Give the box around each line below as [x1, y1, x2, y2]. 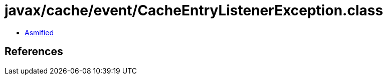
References [5, 45, 63, 58]
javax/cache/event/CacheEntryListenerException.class [5, 2, 383, 19]
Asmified [25, 28, 54, 37]
